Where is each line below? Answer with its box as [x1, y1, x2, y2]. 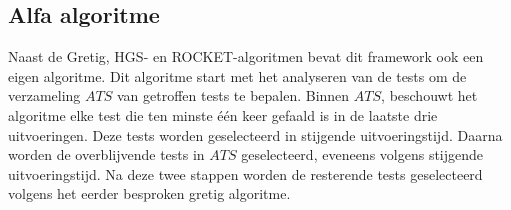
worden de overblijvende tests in [8, 144, 205, 165]
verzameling [8, 85, 81, 106]
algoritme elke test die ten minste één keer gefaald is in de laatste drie [8, 104, 438, 125]
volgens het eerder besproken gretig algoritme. [8, 183, 291, 204]
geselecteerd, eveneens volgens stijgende [241, 144, 484, 165]
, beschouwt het [381, 85, 478, 106]
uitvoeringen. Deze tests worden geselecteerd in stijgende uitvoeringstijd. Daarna [8, 124, 503, 145]
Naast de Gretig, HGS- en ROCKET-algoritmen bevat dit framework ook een [8, 46, 484, 67]
